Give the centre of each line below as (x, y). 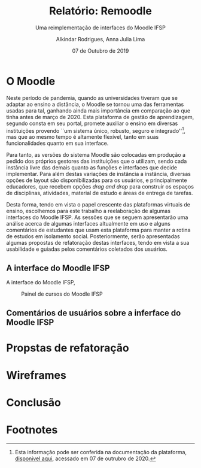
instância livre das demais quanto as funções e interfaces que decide (92, 168)
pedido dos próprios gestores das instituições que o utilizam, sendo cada (97, 161)
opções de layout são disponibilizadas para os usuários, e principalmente (97, 180)
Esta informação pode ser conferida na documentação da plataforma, (101, 452)
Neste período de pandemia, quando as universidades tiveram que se (92, 98)
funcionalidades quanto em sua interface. (57, 143)
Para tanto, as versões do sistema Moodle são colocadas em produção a (96, 155)
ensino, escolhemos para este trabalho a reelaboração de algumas (88, 211)
